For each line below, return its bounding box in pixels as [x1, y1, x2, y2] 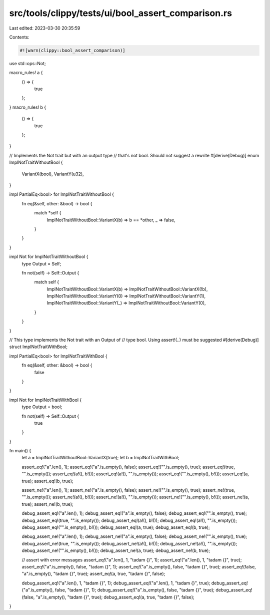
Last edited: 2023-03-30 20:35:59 [9, 25, 80, 31]
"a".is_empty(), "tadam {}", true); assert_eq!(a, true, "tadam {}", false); [21, 571, 165, 577]
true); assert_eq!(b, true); [21, 478, 73, 484]
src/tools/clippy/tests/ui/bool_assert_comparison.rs [9, 8, 232, 19]
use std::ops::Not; [9, 60, 46, 66]
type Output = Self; [21, 260, 61, 266]
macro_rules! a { [9, 70, 43, 76]
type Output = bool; [21, 404, 62, 410]
